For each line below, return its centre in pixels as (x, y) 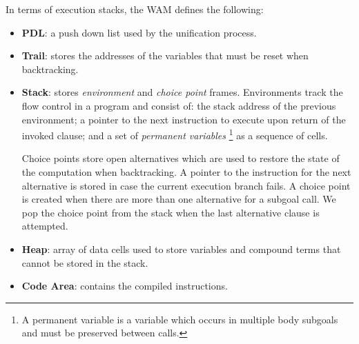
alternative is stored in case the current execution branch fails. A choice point (186, 185)
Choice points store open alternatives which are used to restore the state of (181, 158)
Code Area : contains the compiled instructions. (125, 286)
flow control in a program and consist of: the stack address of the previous (179, 105)
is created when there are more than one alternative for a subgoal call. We (179, 199)
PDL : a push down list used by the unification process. (139, 32)
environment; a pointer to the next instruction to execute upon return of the (184, 119)
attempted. (45, 226)
